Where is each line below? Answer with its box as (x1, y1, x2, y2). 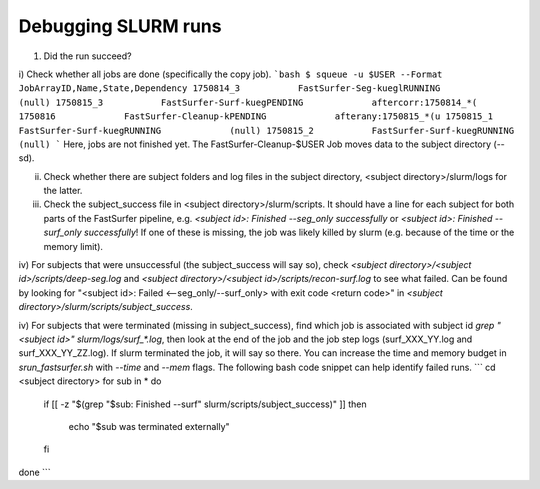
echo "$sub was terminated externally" (68, 420, 230, 432)
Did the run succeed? (43, 50, 132, 62)
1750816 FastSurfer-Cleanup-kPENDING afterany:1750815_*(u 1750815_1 (18, 111, 494, 122)
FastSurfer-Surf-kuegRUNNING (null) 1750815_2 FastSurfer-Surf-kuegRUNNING (18, 125, 515, 136)
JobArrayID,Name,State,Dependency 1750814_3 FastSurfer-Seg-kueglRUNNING (18, 83, 441, 94)
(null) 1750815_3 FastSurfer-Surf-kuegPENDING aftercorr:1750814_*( (18, 96, 478, 108)
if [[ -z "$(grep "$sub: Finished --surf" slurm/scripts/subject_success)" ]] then (43, 398, 367, 410)
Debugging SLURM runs (18, 15, 222, 37)
